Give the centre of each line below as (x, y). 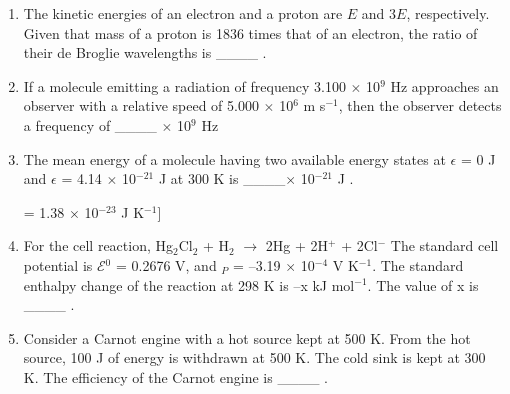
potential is (58, 264)
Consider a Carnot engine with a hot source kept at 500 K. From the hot (247, 337)
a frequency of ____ (90, 124)
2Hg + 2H (297, 245)
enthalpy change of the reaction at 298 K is (156, 284)
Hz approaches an (444, 85)
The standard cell (444, 245)
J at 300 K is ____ (222, 178)
